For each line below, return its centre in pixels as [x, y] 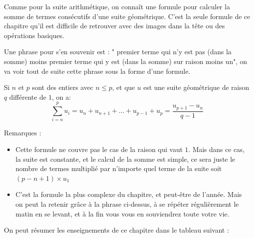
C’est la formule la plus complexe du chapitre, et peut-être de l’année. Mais [129, 194]
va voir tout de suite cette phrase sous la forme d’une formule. [97, 71]
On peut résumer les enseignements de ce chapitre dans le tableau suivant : [116, 230]
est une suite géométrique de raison [196, 87]
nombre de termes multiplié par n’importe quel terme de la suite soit [118, 168]
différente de [28, 97]
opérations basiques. [34, 35]
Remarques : [23, 133]
